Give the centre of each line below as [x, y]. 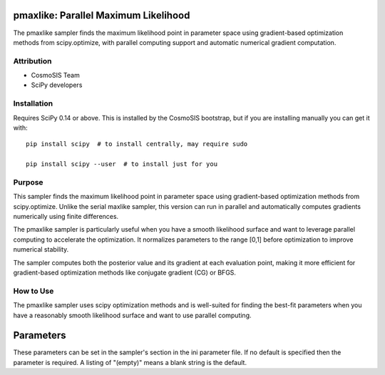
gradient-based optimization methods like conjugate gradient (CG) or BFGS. [125, 273]
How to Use [34, 291]
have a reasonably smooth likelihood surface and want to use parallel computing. [133, 315]
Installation [33, 103]
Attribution [32, 61]
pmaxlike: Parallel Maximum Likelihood [102, 15]
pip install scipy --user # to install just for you [122, 164]
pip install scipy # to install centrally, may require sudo [137, 144]
